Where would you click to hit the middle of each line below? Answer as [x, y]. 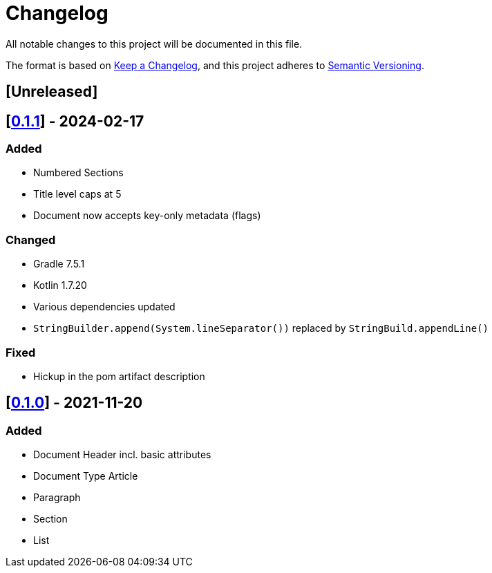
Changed [31, 239]
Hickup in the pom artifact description [119, 376]
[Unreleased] [52, 92]
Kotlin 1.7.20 [60, 285]
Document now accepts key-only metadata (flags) [147, 216]
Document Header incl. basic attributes [122, 455]
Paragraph [57, 498]
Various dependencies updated [104, 307]
